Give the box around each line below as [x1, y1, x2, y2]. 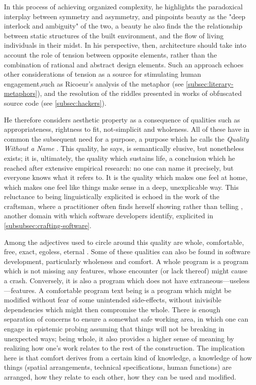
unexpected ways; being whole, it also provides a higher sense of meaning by [4, 333, 234, 343]
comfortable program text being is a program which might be [46, 285, 231, 295]
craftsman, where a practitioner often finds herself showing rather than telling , [4, 201, 243, 211]
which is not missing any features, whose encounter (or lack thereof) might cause [4, 266, 248, 276]
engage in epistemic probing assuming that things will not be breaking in [4, 324, 224, 333]
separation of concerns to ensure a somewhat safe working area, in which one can [4, 314, 249, 324]
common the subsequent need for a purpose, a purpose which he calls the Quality [4, 133, 249, 144]
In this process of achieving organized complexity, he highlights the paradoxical [4, 1, 243, 11]
